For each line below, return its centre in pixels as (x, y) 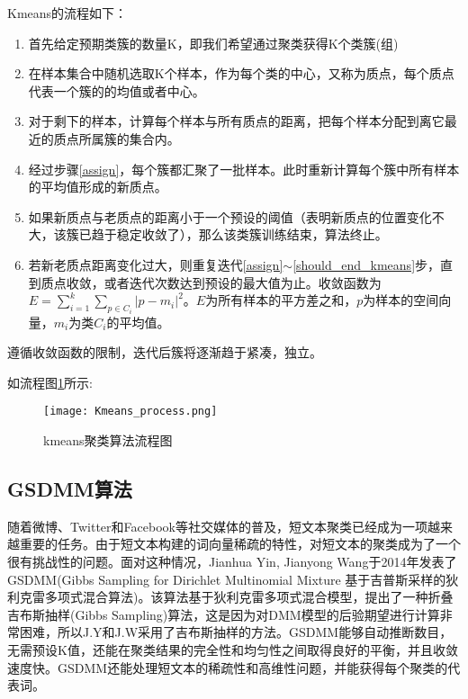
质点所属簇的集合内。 (117, 138)
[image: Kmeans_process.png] (130, 412)
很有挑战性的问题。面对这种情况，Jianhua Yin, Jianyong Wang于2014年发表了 (232, 561)
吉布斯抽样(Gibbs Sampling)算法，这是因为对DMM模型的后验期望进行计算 (224, 614)
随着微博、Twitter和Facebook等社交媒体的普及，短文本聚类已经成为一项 (217, 526)
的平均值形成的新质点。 (98, 187)
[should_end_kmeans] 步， (367, 264)
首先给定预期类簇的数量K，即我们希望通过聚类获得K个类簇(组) (213, 43)
